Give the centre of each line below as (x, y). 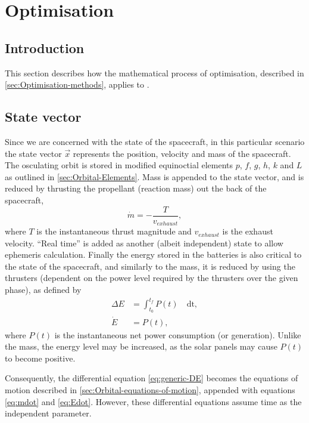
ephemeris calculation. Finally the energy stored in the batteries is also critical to (153, 254)
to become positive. (40, 358)
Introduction (45, 47)
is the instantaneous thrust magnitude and (114, 231)
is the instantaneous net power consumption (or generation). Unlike (178, 334)
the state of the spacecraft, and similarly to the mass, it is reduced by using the (150, 266)
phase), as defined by (43, 290)
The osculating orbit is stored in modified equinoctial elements (119, 165)
